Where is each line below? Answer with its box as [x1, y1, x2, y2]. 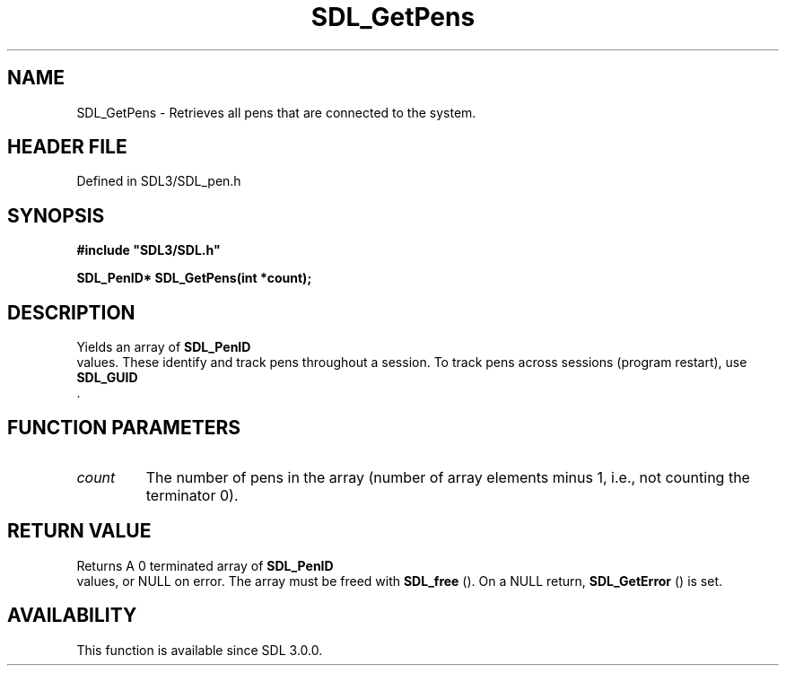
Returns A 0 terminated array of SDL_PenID [76, 557, 334, 573]
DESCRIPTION [7, 301, 135, 324]
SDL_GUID [76, 370, 138, 386]
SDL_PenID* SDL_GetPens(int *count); [76, 270, 312, 286]
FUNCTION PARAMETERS [7, 415, 240, 439]
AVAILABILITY [7, 604, 137, 627]
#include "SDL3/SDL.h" [76, 242, 221, 258]
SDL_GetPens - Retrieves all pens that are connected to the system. [76, 104, 476, 120]
